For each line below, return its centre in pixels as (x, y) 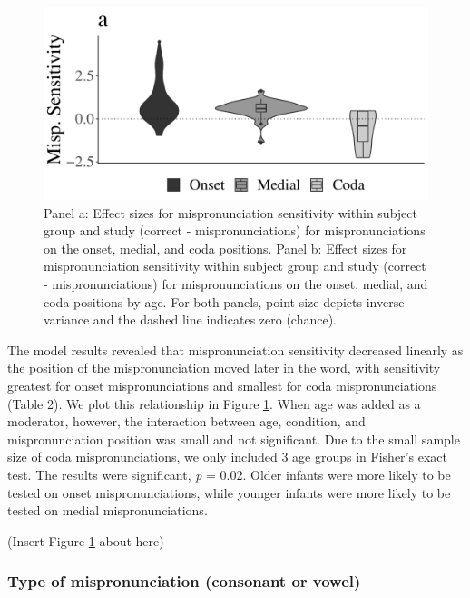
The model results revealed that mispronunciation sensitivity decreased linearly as (235, 349)
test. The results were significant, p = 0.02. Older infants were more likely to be (229, 474)
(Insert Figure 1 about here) (86, 540)
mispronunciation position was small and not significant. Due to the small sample (234, 439)
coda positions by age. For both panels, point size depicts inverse (224, 301)
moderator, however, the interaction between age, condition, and (186, 421)
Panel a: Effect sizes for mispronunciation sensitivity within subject (230, 212)
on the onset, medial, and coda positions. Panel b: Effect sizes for (225, 248)
